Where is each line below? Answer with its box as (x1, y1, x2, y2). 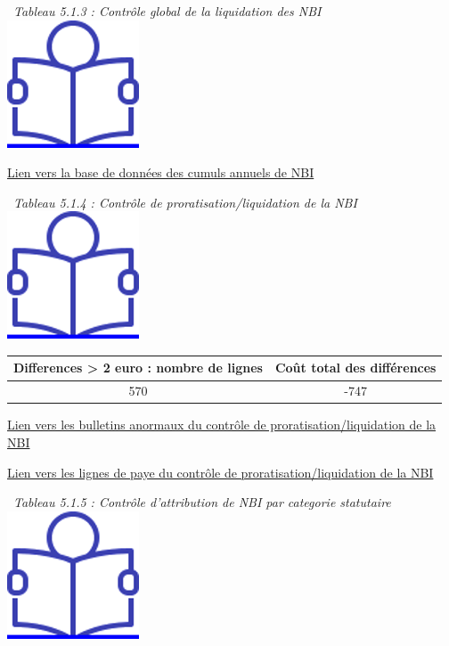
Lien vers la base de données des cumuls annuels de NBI (7, 163, 314, 182)
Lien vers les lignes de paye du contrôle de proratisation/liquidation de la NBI (7, 462, 434, 481)
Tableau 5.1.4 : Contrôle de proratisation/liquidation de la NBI (13, 192, 357, 211)
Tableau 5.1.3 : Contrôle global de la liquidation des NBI (13, 2, 322, 20)
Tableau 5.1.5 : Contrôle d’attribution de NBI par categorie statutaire (13, 493, 391, 511)
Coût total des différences (274, 358, 437, 377)
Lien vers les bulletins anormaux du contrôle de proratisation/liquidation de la (7, 415, 437, 434)
